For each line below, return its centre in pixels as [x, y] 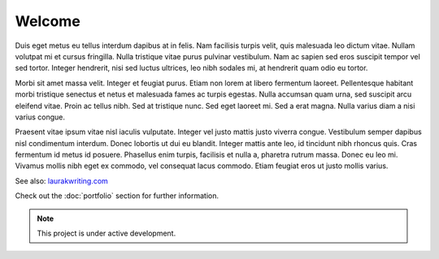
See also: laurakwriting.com [62, 181]
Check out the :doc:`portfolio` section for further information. [117, 196]
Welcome [48, 21]
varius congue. [40, 117]
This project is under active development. [106, 233]
